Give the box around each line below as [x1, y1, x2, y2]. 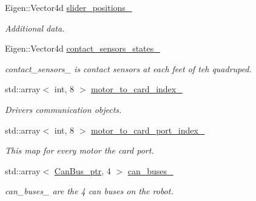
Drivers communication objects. [5, 103, 122, 115]
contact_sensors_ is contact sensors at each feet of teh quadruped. [5, 62, 252, 75]
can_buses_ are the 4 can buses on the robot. [5, 185, 173, 197]
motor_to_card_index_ [91, 83, 183, 95]
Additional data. [5, 21, 65, 34]
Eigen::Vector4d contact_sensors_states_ [5, 42, 160, 55]
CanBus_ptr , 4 [54, 164, 111, 177]
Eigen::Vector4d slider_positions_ [5, 1, 132, 13]
